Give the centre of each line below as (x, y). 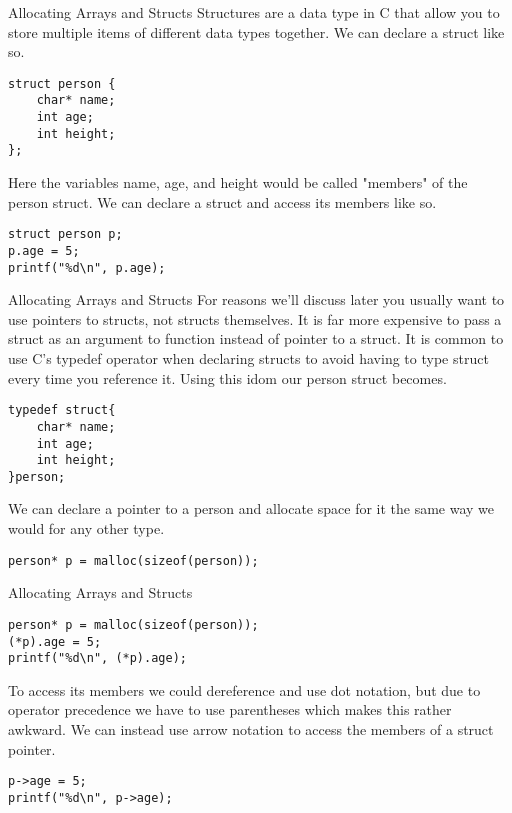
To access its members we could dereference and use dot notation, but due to (244, 689)
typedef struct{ (62, 410)
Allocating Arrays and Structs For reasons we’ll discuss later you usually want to (256, 299)
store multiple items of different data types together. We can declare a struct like (256, 31)
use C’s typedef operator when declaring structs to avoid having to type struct (248, 358)
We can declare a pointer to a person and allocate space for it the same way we (251, 508)
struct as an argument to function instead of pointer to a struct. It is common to (256, 338)
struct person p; (65, 234)
